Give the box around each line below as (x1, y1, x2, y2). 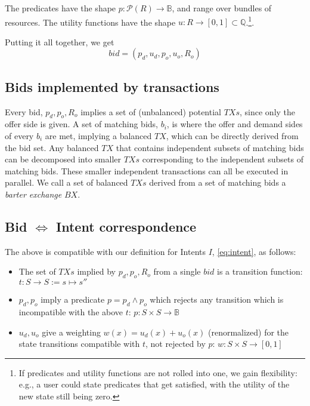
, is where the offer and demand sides (166, 118, 303, 130)
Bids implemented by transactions (5, 77, 219, 96)
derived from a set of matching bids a (149, 176, 286, 189)
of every (5, 130, 34, 142)
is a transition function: (217, 265, 303, 278)
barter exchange (5, 188, 62, 200)
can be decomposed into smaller (5, 153, 122, 165)
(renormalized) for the (207, 325, 289, 338)
